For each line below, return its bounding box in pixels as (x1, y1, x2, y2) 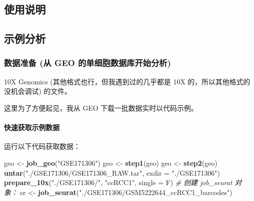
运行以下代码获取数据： (4, 141, 80, 151)
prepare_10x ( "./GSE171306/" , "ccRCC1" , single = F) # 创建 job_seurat (4, 177, 233, 188)
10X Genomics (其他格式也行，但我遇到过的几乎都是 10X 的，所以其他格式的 (4, 76, 251, 86)
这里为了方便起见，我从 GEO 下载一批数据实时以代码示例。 (4, 102, 198, 113)
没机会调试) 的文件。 (4, 86, 72, 96)
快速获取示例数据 (4, 122, 60, 133)
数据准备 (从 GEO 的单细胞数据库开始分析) (4, 57, 171, 69)
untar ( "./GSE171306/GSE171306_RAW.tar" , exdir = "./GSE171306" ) (4, 167, 220, 178)
